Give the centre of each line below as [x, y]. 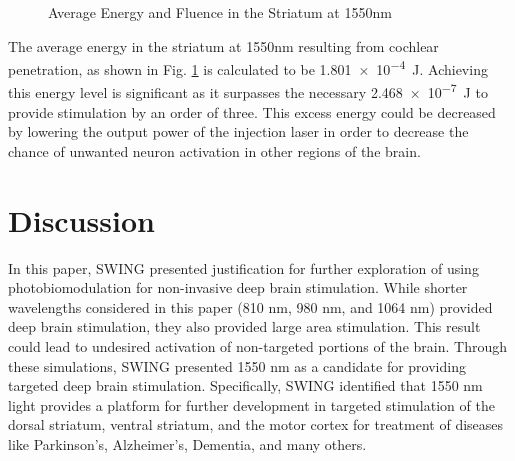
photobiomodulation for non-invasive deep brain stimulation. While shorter [238, 287]
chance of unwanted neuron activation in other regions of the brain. [214, 150]
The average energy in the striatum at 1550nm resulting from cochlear [223, 45]
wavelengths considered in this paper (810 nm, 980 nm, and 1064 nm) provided [250, 306]
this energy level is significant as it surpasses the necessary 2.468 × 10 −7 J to [248, 91]
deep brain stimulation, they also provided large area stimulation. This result [244, 326]
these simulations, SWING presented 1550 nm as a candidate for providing [237, 365]
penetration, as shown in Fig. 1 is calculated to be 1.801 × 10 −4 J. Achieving [248, 67]
